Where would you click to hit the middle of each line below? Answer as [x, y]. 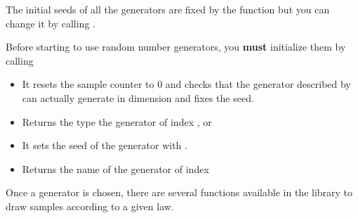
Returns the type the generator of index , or [117, 121]
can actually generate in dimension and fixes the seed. [138, 97]
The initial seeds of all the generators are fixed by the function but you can [168, 9]
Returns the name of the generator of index [115, 168]
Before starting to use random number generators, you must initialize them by [176, 47]
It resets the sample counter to [88, 84]
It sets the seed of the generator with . [105, 145]
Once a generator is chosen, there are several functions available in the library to [179, 192]
